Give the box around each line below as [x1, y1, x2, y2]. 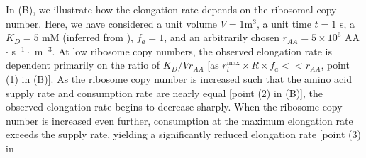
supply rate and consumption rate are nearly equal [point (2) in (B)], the [6, 85, 323, 100]
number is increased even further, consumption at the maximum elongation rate [6, 113, 353, 128]
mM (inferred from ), [42, 30, 133, 45]
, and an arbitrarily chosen [164, 30, 279, 45]
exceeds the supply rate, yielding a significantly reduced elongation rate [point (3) [6, 127, 361, 142]
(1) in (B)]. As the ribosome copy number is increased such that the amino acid [6, 71, 352, 86]
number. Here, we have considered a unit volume [6, 16, 218, 30]
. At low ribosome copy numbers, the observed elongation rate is [52, 43, 332, 58]
